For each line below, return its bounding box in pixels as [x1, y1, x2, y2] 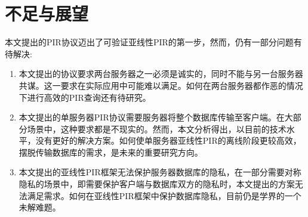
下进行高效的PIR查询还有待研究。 [19, 91, 151, 103]
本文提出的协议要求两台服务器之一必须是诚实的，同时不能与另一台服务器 [19, 67, 303, 80]
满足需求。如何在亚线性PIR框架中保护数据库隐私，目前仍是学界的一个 [27, 189, 301, 201]
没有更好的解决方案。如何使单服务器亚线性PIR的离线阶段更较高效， [35, 134, 301, 147]
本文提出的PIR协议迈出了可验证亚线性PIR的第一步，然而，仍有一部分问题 [5, 36, 294, 48]
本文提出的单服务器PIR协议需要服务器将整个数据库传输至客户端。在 [19, 111, 285, 123]
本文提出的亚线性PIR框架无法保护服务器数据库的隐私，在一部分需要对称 [19, 166, 301, 178]
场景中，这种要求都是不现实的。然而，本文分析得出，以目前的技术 [27, 122, 287, 135]
